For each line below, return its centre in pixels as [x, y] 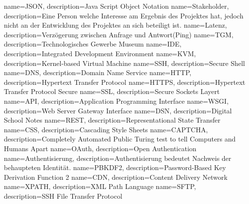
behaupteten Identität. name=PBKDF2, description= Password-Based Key [115, 167]
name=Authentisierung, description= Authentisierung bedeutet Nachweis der [118, 158]
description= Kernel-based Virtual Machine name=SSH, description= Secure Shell [124, 63]
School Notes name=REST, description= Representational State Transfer [112, 120]
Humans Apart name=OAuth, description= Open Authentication [100, 148]
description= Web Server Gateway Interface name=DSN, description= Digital [118, 110]
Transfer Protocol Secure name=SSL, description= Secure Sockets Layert [112, 91]
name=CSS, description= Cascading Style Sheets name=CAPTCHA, [106, 129]
